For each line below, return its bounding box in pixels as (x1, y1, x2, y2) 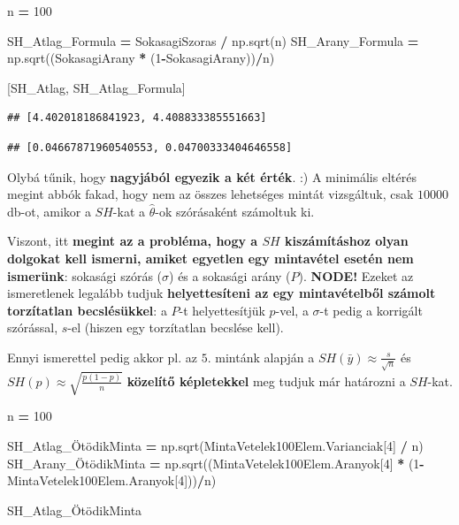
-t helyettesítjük (179, 301, 265, 319)
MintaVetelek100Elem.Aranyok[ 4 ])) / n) (7, 471, 217, 490)
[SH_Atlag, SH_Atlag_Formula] (7, 78, 186, 96)
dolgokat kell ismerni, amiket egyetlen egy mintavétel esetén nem (7, 248, 414, 267)
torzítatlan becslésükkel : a (7, 301, 167, 319)
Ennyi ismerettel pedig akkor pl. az (7, 347, 198, 366)
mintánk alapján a (215, 347, 315, 366)
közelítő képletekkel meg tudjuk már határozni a (126, 371, 406, 390)
